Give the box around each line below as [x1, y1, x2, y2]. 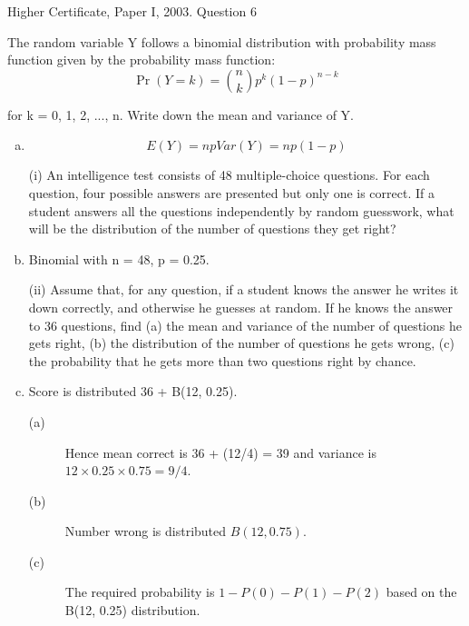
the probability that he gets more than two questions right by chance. [28, 351, 416, 370]
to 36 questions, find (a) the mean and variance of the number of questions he [28, 315, 462, 334]
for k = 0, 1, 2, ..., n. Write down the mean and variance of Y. [7, 104, 355, 124]
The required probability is [64, 582, 215, 601]
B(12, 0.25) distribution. [64, 601, 200, 620]
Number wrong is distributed [64, 522, 227, 541]
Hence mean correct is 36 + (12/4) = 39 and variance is [64, 442, 377, 462]
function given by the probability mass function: [7, 50, 276, 69]
